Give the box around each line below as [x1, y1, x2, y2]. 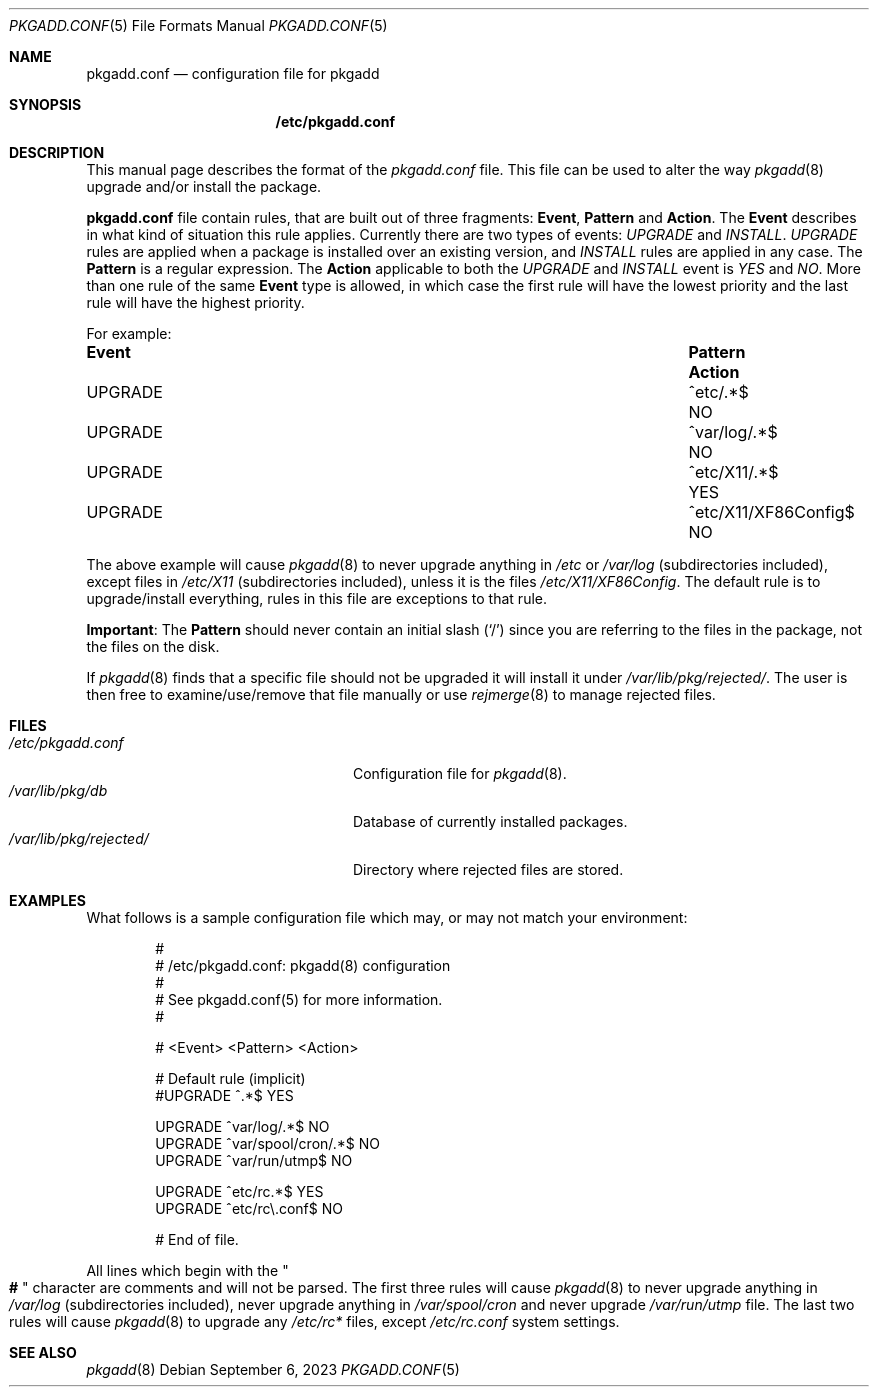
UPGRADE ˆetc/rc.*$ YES [155, 1183, 324, 1200]
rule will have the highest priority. [86, 294, 305, 311]
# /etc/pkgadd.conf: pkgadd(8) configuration [155, 957, 451, 974]
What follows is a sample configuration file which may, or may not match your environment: [86, 909, 688, 926]
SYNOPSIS [9, 96, 82, 113]
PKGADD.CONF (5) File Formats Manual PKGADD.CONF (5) [9, 17, 388, 34]
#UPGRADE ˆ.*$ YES [155, 1087, 294, 1104]
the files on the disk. [86, 638, 220, 655]
